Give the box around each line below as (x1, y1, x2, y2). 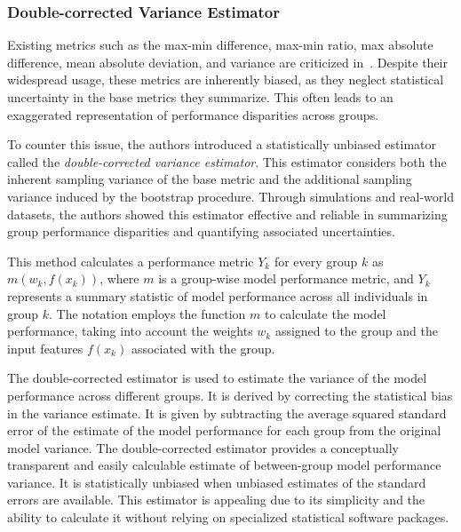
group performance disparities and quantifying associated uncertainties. (7, 222, 395, 241)
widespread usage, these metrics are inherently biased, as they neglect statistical (7, 70, 444, 89)
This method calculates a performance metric (7, 251, 254, 270)
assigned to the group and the (274, 322, 438, 340)
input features (7, 338, 83, 357)
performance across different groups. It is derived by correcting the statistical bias (7, 385, 453, 404)
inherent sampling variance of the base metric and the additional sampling (7, 170, 412, 188)
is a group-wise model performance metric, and (158, 269, 414, 288)
